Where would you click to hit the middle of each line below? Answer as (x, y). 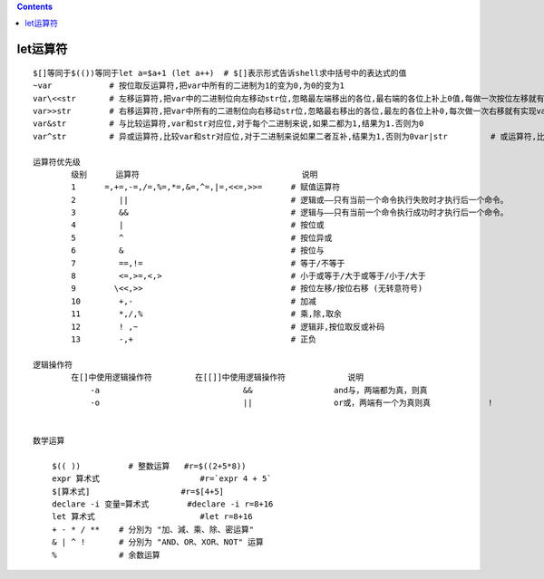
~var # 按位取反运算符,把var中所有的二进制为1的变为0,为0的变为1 (189, 86)
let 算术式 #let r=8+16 (152, 517)
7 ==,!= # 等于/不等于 (208, 263)
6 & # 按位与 (198, 251)
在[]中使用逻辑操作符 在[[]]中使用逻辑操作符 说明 (218, 377)
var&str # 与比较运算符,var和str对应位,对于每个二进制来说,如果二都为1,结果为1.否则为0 (228, 124)
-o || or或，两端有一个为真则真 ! (291, 402)
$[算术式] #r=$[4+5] (138, 491)
